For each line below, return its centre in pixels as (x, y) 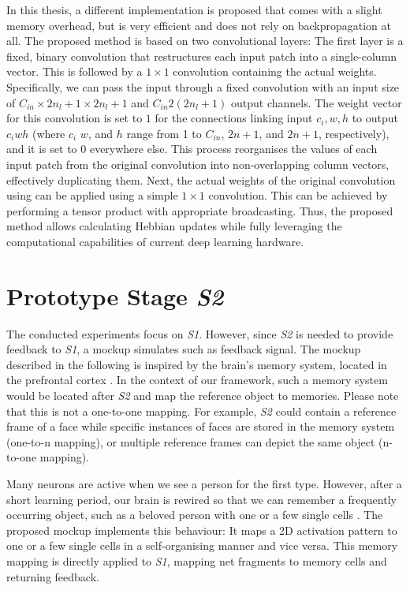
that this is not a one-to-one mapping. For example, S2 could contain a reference (201, 411)
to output (375, 118)
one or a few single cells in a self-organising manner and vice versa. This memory (202, 545)
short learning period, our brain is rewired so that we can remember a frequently (201, 499)
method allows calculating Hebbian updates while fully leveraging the (174, 226)
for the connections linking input (234, 118)
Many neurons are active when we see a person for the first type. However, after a (204, 483)
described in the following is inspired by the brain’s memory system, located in (197, 364)
